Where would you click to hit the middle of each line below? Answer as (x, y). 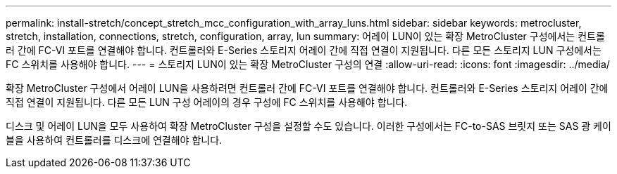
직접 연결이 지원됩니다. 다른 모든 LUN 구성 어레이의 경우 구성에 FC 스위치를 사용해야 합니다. (207, 102)
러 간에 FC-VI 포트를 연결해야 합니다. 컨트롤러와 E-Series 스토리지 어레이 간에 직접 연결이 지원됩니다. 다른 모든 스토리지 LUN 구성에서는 (304, 50)
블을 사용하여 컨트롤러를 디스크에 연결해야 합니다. (114, 140)
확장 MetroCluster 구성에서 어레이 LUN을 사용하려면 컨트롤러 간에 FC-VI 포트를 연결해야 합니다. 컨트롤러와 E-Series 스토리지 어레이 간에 (307, 88)
